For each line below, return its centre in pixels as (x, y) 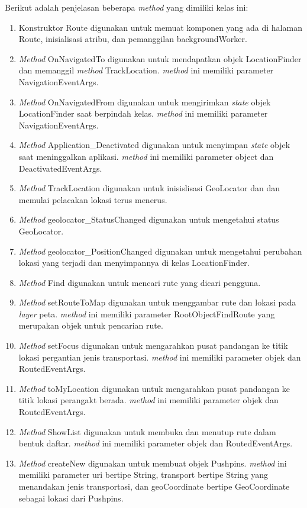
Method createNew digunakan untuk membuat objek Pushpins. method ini (153, 463)
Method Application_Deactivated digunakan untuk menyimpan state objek (154, 145)
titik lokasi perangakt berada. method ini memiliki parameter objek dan (148, 400)
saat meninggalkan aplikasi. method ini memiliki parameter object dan (146, 156)
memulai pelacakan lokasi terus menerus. (93, 199)
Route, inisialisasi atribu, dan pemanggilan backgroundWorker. (133, 39)
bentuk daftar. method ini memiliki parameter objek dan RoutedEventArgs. (156, 443)
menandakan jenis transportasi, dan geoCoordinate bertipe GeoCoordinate (154, 486)
